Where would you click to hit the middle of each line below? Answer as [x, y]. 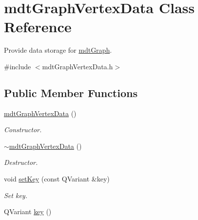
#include [18, 66]
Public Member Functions [71, 92]
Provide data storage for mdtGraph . [58, 50]
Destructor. [21, 162]
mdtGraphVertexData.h [78, 66]
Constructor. [23, 130]
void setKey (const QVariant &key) [57, 179]
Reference [38, 27]
